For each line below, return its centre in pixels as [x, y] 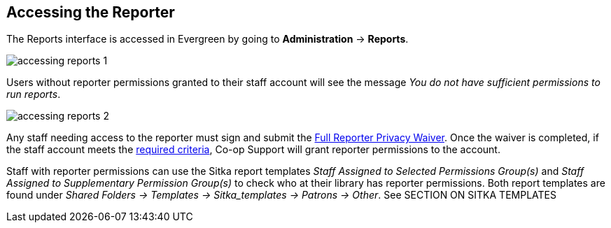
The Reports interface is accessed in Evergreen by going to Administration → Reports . [208, 39]
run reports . [34, 94]
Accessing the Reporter [91, 12]
